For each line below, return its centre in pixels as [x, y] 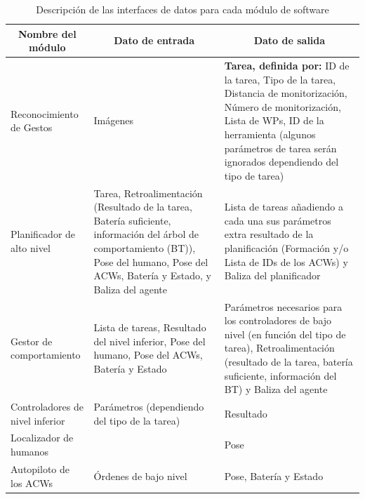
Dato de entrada [154, 40]
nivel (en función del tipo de [285, 334]
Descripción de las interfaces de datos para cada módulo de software [182, 9]
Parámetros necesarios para [283, 306]
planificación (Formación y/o [286, 248]
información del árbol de [146, 234]
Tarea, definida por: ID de [287, 66]
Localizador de [42, 438]
